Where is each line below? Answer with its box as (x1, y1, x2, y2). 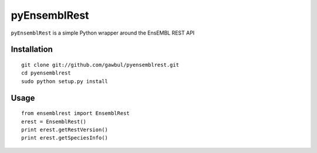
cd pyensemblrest (21, 70, 71, 76)
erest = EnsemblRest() (21, 118, 87, 125)
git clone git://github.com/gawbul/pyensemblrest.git (21, 62, 179, 68)
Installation (11, 45, 53, 55)
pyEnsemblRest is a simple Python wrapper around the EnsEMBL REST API (11, 29, 195, 36)
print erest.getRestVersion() (21, 126, 109, 133)
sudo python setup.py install (21, 78, 109, 84)
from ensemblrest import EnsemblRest (21, 110, 130, 117)
